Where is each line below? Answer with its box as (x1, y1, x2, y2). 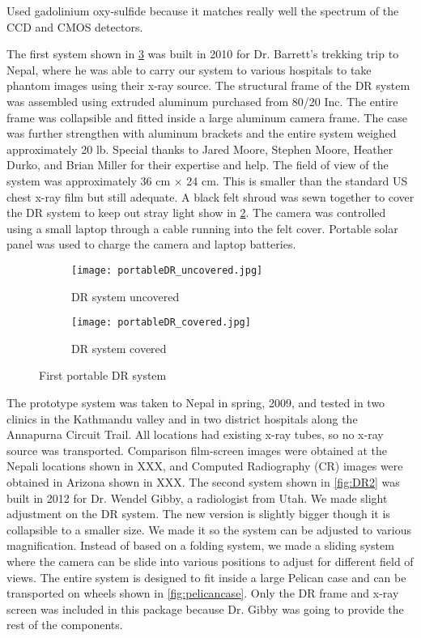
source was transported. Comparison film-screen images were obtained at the (6, 441, 388, 458)
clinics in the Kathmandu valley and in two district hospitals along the (6, 410, 358, 427)
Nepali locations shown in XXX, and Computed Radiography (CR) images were (6, 457, 403, 474)
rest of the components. (6, 616, 123, 633)
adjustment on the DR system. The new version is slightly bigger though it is (6, 505, 390, 522)
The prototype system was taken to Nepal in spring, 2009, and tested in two (6, 394, 385, 410)
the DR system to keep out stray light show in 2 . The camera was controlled (6, 204, 386, 221)
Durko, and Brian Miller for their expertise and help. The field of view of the (6, 156, 389, 173)
